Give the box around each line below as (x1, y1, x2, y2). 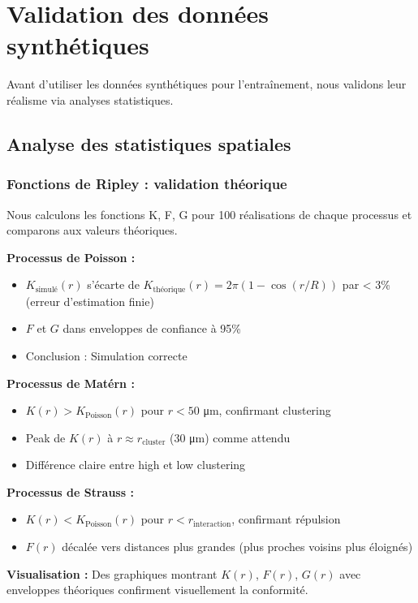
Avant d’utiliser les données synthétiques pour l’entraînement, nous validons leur (6, 75, 407, 93)
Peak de (25, 429, 66, 446)
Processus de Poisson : (6, 248, 136, 265)
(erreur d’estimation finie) (25, 292, 154, 309)
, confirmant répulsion (231, 510, 341, 528)
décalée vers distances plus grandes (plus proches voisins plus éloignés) (62, 538, 413, 555)
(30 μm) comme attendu (169, 429, 291, 446)
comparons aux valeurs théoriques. (6, 222, 178, 239)
